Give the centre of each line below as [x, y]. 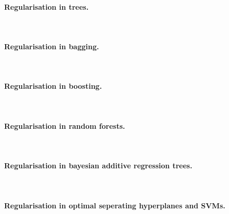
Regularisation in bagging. [52, 46]
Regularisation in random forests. [65, 125]
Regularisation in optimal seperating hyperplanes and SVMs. [115, 205]
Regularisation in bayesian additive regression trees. [98, 166]
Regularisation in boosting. [53, 86]
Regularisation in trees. [46, 6]
